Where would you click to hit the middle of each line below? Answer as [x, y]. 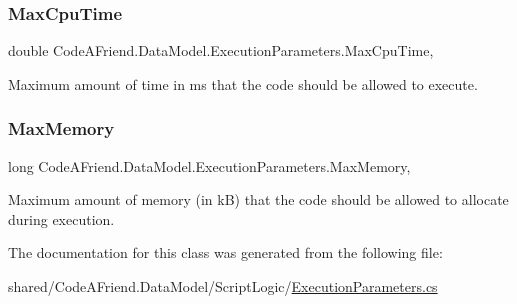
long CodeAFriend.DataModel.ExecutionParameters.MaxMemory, [209, 165]
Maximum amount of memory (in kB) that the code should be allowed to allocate [258, 199]
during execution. [61, 218]
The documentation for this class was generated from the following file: [225, 252]
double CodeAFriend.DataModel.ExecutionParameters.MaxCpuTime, [221, 50]
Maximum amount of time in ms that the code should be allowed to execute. [243, 83]
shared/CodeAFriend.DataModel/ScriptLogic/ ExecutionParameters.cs [223, 286]
